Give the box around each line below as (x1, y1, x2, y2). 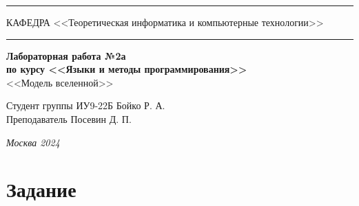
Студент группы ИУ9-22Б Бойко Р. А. (6, 98, 165, 113)
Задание (6, 175, 76, 203)
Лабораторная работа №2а (6, 48, 126, 62)
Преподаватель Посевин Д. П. (6, 111, 132, 126)
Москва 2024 (6, 135, 60, 149)
